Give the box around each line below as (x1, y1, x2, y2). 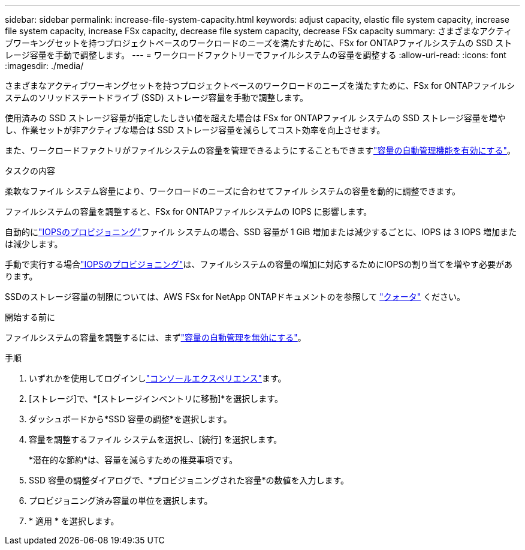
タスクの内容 (5, 166, 55, 176)
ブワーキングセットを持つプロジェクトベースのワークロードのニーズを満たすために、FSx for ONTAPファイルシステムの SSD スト (5, 38, 512, 48)
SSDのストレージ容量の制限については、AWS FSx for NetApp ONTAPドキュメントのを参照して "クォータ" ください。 (5, 291, 466, 302)
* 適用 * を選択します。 (29, 516, 119, 526)
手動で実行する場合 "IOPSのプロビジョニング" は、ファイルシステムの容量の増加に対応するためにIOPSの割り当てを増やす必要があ (5, 259, 513, 269)
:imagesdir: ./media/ (5, 61, 84, 71)
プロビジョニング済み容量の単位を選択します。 (29, 495, 213, 506)
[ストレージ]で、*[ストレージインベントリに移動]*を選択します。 (29, 393, 283, 404)
